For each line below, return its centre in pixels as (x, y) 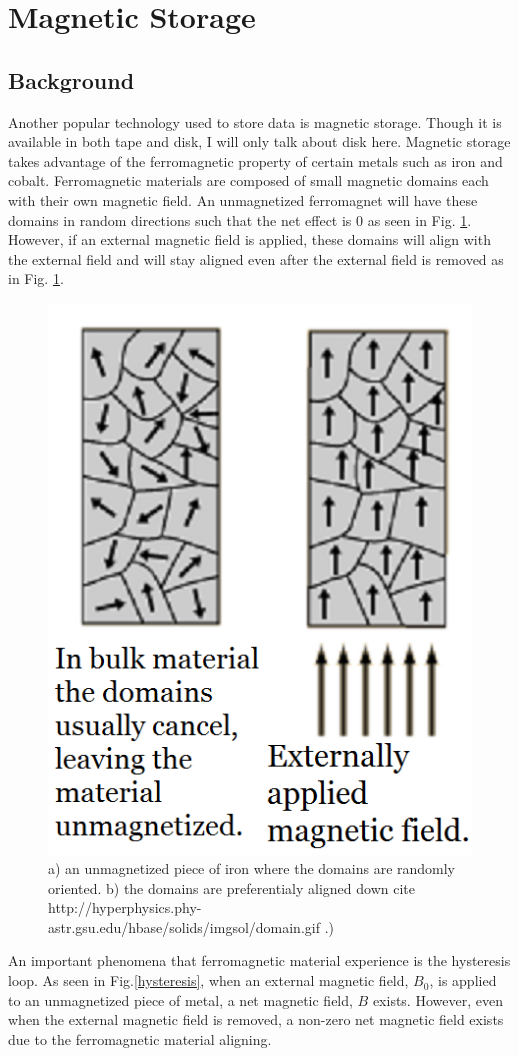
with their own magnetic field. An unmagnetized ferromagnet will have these (243, 199)
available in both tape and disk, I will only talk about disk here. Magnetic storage (259, 141)
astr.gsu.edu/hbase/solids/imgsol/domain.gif (184, 926)
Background (71, 79)
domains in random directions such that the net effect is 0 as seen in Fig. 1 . (240, 219)
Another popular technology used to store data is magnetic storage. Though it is (255, 121)
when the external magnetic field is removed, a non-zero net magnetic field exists (256, 1019)
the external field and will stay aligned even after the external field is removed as (256, 258)
